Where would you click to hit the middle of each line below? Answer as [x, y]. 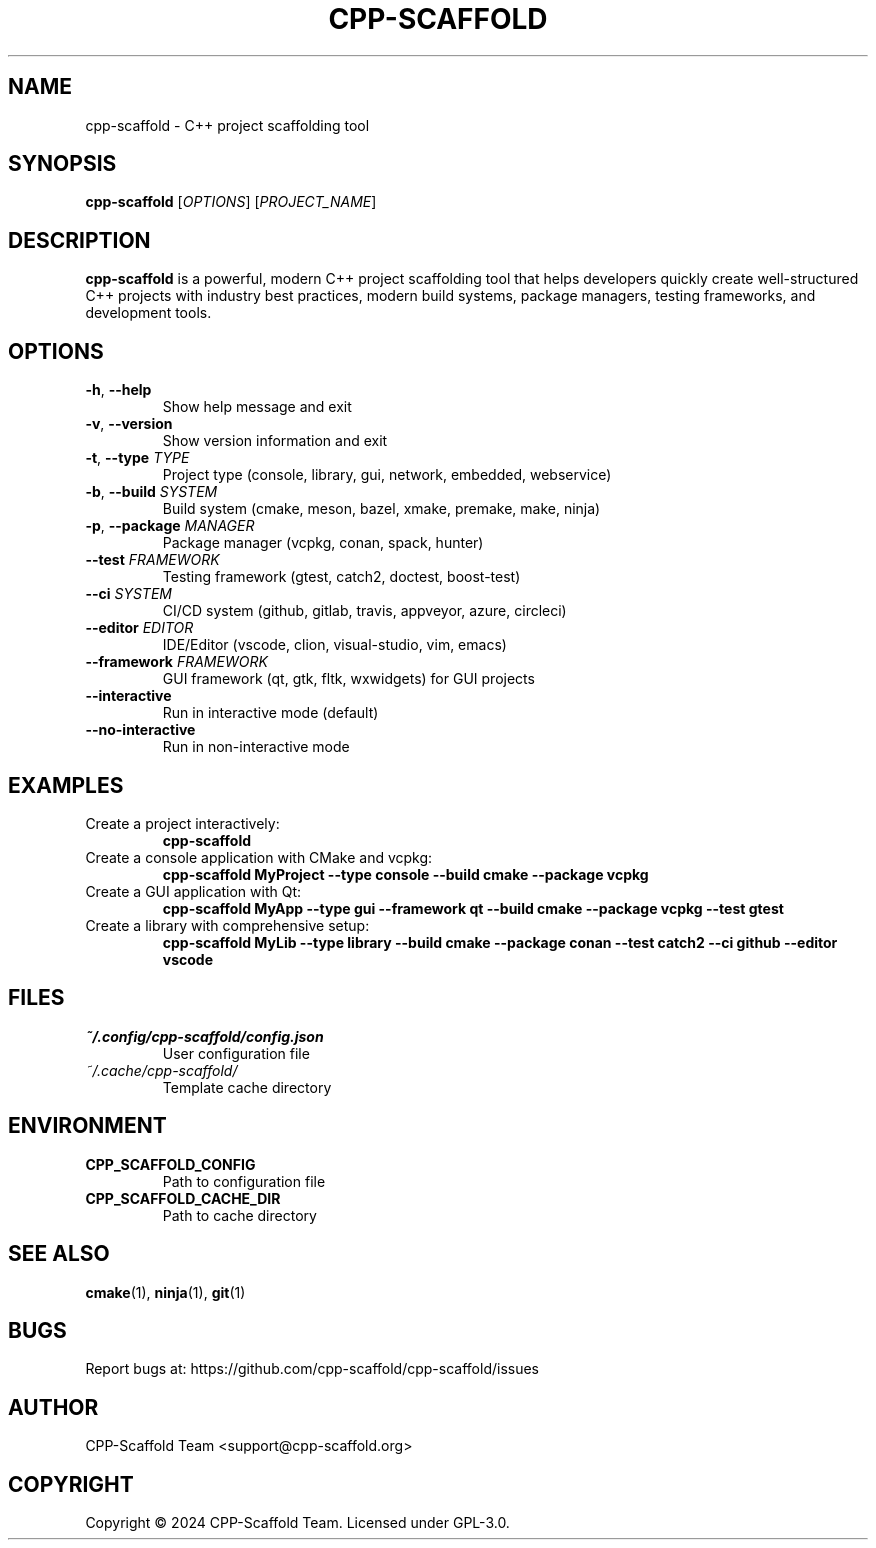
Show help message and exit [257, 407]
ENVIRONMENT [87, 1126]
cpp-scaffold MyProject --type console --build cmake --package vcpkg [405, 874]
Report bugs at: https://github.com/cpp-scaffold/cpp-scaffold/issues [312, 1369]
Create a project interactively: [182, 823]
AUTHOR [53, 1407]
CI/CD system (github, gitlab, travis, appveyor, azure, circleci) [364, 611]
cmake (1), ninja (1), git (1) [165, 1292]
